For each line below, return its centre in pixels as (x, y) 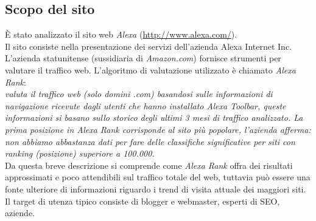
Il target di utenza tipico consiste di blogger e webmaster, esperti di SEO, (142, 201)
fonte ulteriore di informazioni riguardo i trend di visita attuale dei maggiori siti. (156, 189)
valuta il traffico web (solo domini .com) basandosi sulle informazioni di (139, 94)
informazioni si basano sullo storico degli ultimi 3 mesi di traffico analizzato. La (154, 117)
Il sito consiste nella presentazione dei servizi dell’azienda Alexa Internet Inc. (149, 46)
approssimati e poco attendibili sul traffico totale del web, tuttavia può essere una (158, 177)
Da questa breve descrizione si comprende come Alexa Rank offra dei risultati (149, 165)
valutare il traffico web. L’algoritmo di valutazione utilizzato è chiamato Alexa (150, 70)
